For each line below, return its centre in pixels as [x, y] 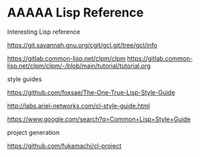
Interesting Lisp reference [44, 32]
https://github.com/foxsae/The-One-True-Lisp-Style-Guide [91, 92]
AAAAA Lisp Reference [76, 13]
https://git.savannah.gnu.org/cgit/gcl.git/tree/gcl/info [82, 45]
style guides [25, 79]
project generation [33, 132]
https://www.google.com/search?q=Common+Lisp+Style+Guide [99, 119]
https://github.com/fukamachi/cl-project [64, 145]
